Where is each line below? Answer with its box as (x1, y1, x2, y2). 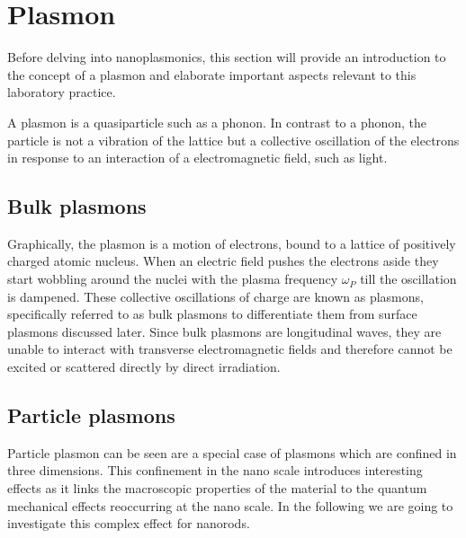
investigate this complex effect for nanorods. (7, 514, 250, 533)
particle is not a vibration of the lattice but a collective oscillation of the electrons (7, 130, 460, 149)
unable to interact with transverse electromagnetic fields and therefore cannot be (7, 340, 453, 358)
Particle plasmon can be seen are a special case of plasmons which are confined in (7, 443, 457, 462)
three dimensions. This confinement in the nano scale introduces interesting (7, 461, 423, 480)
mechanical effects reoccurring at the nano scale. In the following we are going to (7, 496, 453, 515)
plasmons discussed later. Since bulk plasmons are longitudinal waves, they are (7, 322, 442, 340)
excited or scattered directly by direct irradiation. (7, 357, 281, 376)
